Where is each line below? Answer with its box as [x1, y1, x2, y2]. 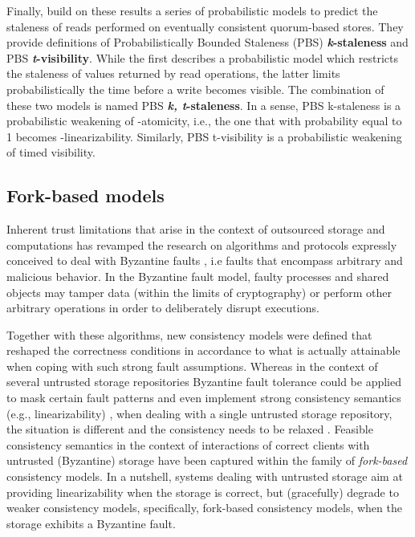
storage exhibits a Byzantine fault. [6, 515, 176, 531]
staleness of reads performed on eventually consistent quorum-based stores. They [6, 18, 404, 35]
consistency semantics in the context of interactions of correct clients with [6, 436, 370, 453]
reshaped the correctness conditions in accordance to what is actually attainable [6, 342, 401, 359]
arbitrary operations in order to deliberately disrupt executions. [6, 299, 319, 316]
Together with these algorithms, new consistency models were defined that [6, 326, 372, 343]
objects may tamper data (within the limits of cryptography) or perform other [6, 283, 392, 300]
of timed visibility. [6, 144, 96, 161]
